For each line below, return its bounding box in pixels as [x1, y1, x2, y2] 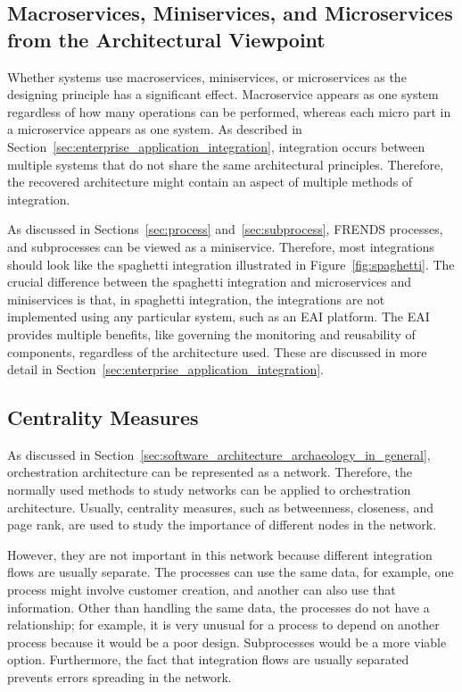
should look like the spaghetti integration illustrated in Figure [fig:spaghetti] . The [7, 254, 455, 273]
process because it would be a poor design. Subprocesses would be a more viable [7, 632, 447, 651]
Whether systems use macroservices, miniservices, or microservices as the [7, 67, 407, 86]
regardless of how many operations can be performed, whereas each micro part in [7, 102, 451, 121]
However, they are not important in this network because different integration [7, 545, 433, 563]
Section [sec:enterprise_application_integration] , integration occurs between [7, 137, 425, 155]
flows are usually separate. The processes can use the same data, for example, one [7, 563, 454, 581]
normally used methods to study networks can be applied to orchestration [7, 480, 411, 499]
